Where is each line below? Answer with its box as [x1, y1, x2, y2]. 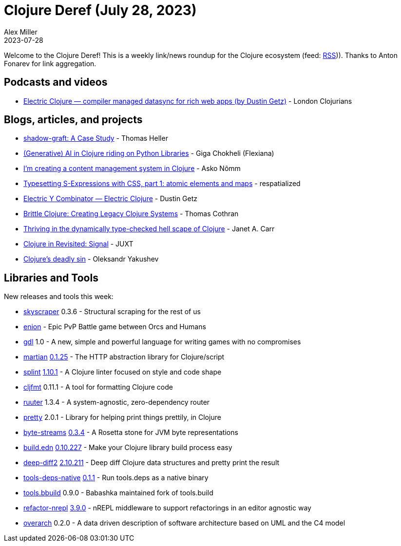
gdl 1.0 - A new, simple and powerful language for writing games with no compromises [23, 338, 301, 346]
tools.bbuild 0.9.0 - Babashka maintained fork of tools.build [23, 489, 213, 497]
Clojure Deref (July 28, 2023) [4, 2, 197, 19]
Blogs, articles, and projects [4, 113, 143, 126]
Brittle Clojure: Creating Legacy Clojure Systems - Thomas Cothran [23, 209, 239, 218]
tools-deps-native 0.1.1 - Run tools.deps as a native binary [23, 473, 209, 482]
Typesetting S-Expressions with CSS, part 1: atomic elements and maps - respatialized [23, 179, 301, 188]
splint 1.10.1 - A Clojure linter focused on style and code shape [23, 368, 222, 377]
